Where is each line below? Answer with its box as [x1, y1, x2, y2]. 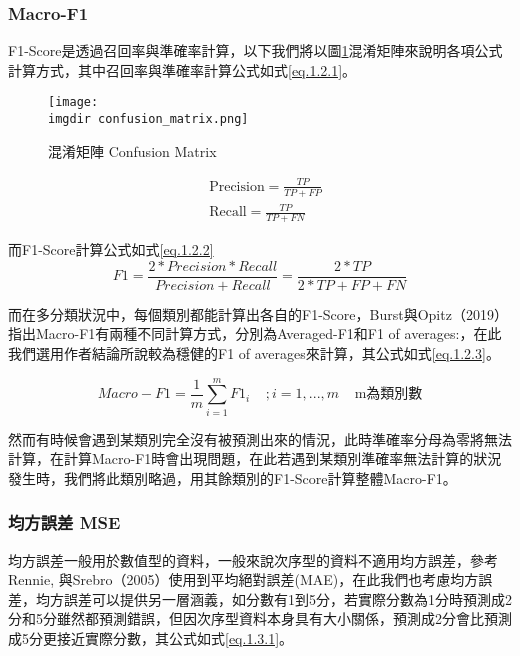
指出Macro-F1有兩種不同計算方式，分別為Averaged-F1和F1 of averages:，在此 [8, 323, 502, 344]
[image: [48, 95, 99, 110]
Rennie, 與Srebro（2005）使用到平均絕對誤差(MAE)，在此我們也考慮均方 [8, 569, 479, 590]
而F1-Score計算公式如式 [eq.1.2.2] [8, 239, 214, 260]
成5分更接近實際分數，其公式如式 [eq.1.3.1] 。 [8, 628, 294, 648]
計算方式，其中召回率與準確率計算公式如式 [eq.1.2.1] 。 [8, 59, 357, 80]
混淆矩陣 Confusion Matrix [48, 140, 217, 161]
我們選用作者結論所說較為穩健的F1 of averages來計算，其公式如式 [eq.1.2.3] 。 [8, 342, 500, 363]
